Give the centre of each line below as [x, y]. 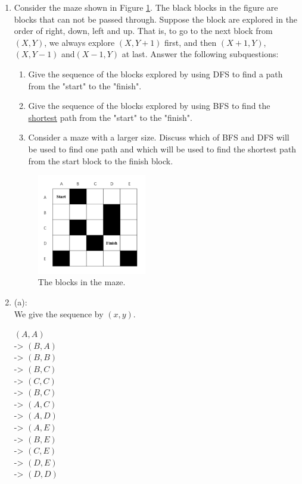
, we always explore [80, 42]
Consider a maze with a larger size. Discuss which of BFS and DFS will [159, 137]
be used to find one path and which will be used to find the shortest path [162, 149]
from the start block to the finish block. [101, 160]
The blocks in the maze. [82, 282]
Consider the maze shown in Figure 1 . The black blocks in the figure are [146, 7]
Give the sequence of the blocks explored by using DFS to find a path [155, 74]
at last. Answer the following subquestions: [200, 54]
